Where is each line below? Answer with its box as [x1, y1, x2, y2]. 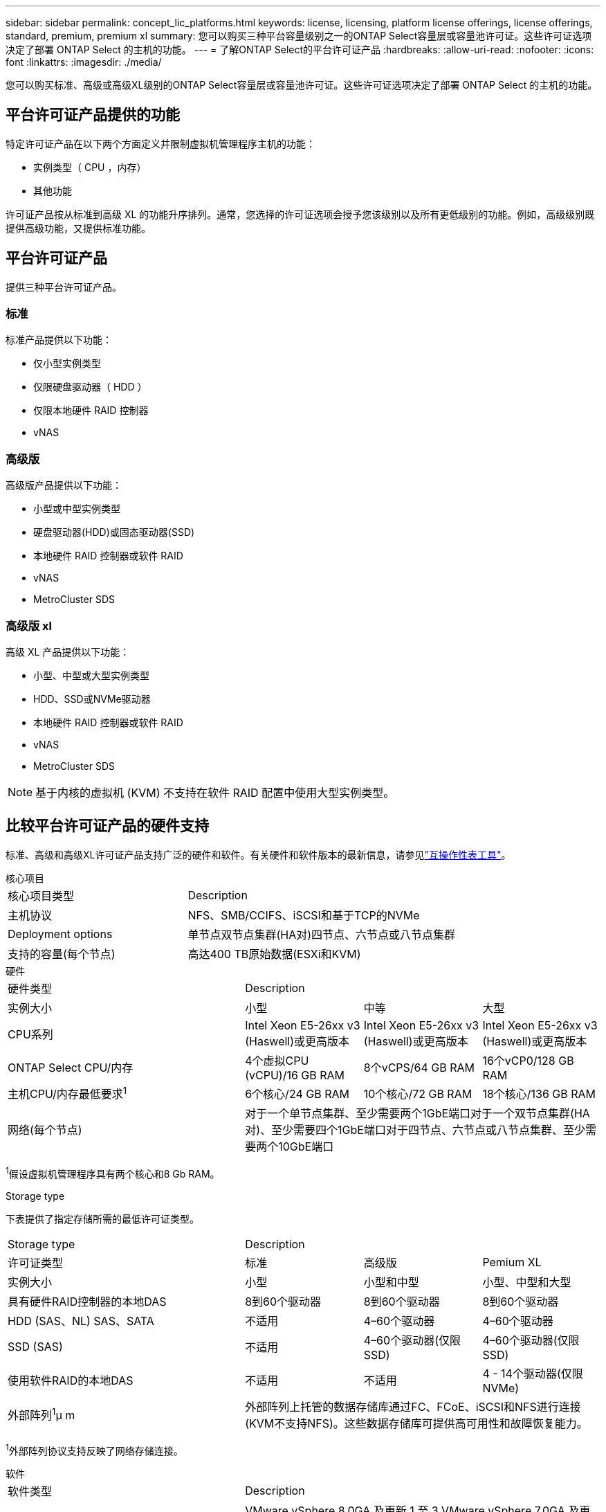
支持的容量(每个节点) [8, 946, 116, 961]
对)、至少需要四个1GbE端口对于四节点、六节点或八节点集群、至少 [245, 1123, 585, 1137]
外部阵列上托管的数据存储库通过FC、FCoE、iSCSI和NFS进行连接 [245, 1399, 581, 1414]
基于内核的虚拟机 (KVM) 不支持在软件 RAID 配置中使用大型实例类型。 [35, 785, 395, 800]
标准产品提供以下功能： [6, 334, 112, 346]
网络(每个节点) [8, 1123, 82, 1137]
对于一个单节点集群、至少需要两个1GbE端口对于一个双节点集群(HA [245, 1106, 590, 1121]
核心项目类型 [8, 888, 75, 903]
